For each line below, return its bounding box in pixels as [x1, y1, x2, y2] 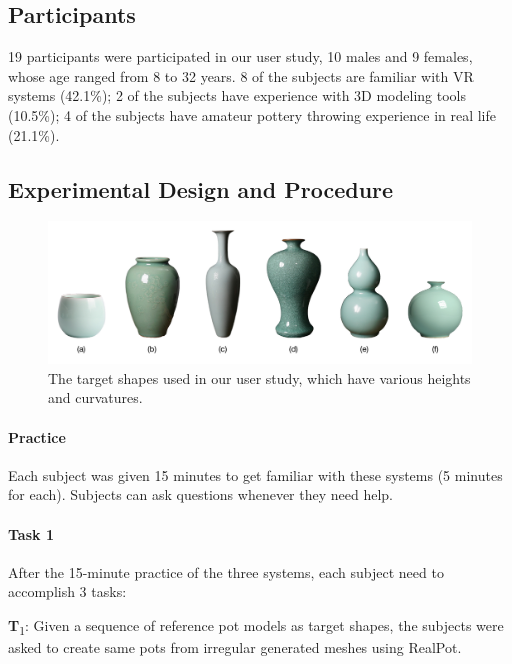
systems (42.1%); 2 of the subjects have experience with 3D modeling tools [8, 85, 466, 106]
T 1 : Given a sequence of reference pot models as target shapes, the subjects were [8, 614, 504, 638]
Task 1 [8, 523, 54, 544]
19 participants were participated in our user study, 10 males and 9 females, [8, 46, 473, 67]
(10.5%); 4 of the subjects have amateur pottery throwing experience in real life [8, 104, 497, 125]
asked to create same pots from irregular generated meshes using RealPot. [8, 637, 462, 658]
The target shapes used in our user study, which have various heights [48, 367, 471, 388]
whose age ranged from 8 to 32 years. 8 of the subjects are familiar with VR [8, 65, 474, 86]
